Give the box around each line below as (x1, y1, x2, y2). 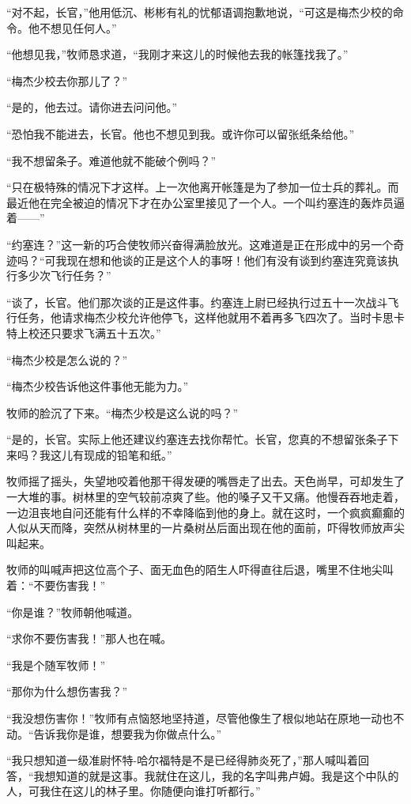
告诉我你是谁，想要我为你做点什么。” (33, 725, 222, 742)
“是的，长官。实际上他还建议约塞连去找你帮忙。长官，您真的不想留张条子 (6, 431, 388, 447)
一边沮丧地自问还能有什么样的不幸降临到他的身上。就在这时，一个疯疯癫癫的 (6, 504, 405, 520)
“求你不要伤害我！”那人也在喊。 (6, 630, 172, 647)
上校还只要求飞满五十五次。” (17, 324, 161, 341)
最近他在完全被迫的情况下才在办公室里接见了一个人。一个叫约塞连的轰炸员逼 (6, 194, 405, 210)
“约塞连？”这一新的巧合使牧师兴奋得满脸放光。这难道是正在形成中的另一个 (6, 236, 394, 252)
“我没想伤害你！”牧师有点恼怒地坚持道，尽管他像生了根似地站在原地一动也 (6, 710, 394, 726)
